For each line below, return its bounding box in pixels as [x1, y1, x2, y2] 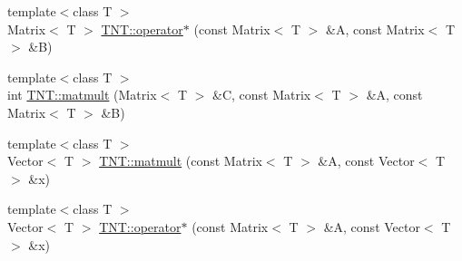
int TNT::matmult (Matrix [7, 85, 157, 104]
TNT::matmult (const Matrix [99, 151, 262, 170]
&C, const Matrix [211, 85, 311, 104]
